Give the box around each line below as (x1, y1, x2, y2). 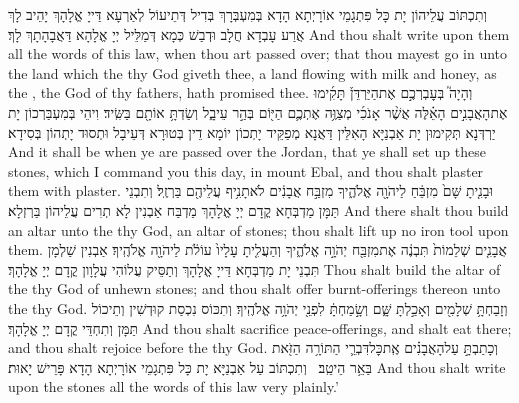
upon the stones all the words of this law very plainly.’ (8, 376, 339, 397)
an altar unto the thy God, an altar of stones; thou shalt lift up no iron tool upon (8, 219, 509, 240)
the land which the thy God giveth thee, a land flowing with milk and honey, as (8, 62, 497, 83)
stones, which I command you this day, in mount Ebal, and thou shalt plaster (8, 160, 484, 181)
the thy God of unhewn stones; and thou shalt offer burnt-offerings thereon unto (8, 278, 501, 299)
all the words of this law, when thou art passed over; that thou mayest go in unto (8, 43, 508, 64)
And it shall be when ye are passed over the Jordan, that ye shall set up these (8, 141, 486, 162)
